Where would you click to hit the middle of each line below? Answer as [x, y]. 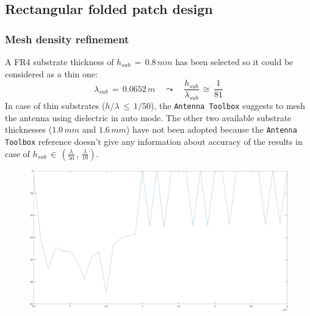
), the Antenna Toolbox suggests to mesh [228, 106]
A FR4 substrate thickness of [59, 61]
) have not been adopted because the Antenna [211, 129]
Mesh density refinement [67, 39]
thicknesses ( [29, 129]
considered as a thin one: [51, 73]
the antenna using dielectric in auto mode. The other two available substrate [148, 117]
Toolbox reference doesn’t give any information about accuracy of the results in [154, 141]
